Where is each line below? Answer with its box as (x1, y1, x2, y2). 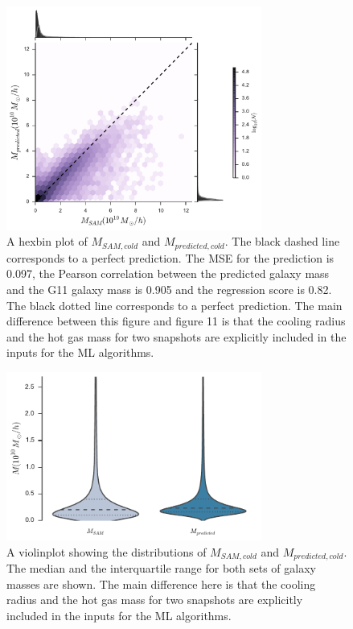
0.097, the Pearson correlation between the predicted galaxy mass (6, 265, 330, 282)
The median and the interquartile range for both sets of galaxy (6, 559, 316, 576)
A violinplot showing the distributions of (6, 543, 207, 560)
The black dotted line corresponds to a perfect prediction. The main (6, 296, 343, 313)
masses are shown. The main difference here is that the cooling (6, 575, 316, 592)
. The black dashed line (224, 233, 340, 250)
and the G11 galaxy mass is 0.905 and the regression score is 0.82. (6, 281, 332, 298)
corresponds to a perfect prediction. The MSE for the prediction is (6, 249, 335, 266)
